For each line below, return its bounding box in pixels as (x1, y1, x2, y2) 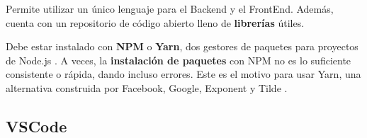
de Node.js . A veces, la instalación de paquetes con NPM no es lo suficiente (6, 52, 351, 67)
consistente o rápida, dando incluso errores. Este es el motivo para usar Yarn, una (6, 67, 361, 81)
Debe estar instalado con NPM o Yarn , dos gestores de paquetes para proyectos (6, 39, 358, 54)
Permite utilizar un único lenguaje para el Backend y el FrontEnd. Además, (6, 1, 334, 16)
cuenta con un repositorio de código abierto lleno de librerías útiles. (6, 15, 305, 30)
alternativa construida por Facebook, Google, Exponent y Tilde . (6, 80, 288, 95)
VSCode (6, 115, 67, 137)
